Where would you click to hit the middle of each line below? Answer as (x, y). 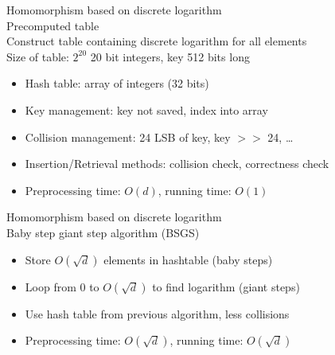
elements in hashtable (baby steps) (188, 259)
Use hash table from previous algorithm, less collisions (157, 313)
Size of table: (38, 56)
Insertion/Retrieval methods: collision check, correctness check (177, 164)
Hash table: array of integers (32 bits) (117, 83)
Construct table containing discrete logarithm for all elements (157, 41)
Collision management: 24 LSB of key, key (128, 137)
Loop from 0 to (62, 286)
